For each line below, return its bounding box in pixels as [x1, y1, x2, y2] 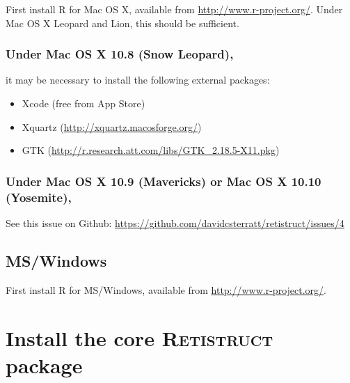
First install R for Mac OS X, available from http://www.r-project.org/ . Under [6, 2, 343, 16]
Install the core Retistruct [6, 323, 273, 352]
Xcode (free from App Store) [22, 96, 145, 110]
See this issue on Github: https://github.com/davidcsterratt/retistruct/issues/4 [6, 215, 344, 230]
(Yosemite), [6, 188, 72, 205]
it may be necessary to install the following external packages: [6, 72, 270, 87]
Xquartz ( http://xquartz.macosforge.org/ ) [22, 119, 202, 134]
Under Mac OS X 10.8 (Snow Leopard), [6, 45, 234, 63]
